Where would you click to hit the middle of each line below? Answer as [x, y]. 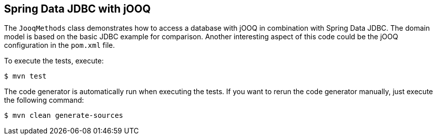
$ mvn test [25, 76]
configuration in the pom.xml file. [60, 45]
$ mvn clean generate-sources [64, 116]
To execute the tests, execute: [54, 61]
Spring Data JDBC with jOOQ [77, 9]
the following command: [44, 100]
